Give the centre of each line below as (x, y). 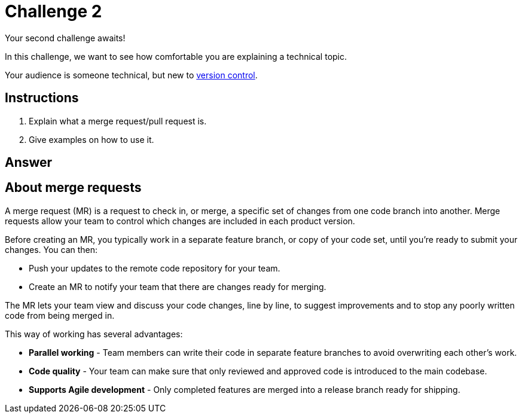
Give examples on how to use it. (91, 139)
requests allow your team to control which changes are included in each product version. (180, 221)
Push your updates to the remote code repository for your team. (155, 268)
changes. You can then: (51, 249)
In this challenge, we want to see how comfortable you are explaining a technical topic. (176, 56)
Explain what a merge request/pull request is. (118, 121)
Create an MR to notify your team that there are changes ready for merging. (178, 286)
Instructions (42, 98)
